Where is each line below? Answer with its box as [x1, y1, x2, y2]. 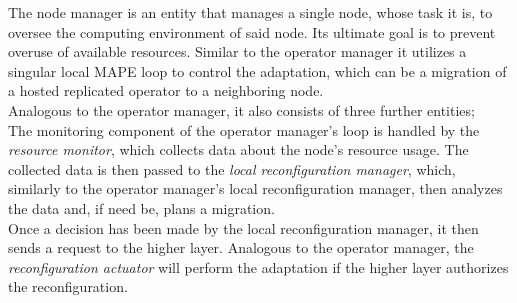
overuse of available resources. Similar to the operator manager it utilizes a [8, 41, 467, 62]
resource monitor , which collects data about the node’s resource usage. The [8, 139, 469, 160]
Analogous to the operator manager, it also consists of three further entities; [8, 99, 475, 120]
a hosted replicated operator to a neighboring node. [8, 80, 324, 101]
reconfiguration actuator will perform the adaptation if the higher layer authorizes [8, 256, 509, 277]
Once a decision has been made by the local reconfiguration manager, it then [8, 217, 479, 238]
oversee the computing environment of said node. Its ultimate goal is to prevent [8, 21, 496, 42]
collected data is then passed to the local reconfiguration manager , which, [8, 158, 456, 179]
